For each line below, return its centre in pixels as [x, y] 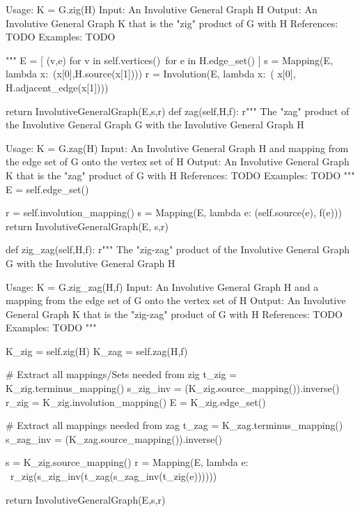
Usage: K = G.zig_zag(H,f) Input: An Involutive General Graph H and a [162, 286]
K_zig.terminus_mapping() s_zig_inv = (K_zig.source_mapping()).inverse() [173, 388]
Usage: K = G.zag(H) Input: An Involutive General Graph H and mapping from [177, 148]
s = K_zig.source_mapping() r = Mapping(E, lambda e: [127, 462]
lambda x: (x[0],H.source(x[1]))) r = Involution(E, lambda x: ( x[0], [151, 74]
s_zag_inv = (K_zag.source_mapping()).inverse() [114, 438]
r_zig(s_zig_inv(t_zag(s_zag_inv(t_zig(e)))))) [114, 476]
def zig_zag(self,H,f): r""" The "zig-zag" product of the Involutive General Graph [178, 249]
